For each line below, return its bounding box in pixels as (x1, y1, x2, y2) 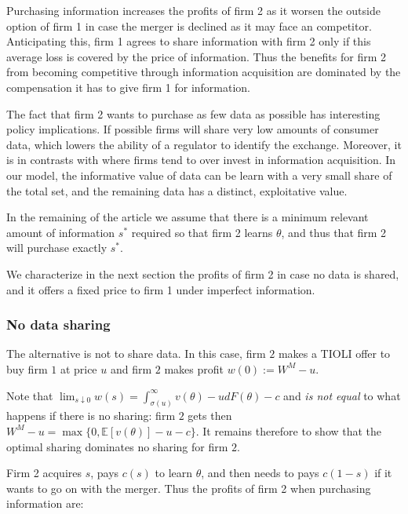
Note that (6, 387, 53, 403)
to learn (155, 465, 193, 481)
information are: (6, 495, 84, 512)
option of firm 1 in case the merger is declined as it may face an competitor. (6, 17, 372, 34)
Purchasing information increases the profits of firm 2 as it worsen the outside (6, 2, 381, 18)
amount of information (6, 224, 115, 240)
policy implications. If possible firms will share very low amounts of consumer (6, 121, 379, 137)
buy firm (6, 360, 48, 377)
